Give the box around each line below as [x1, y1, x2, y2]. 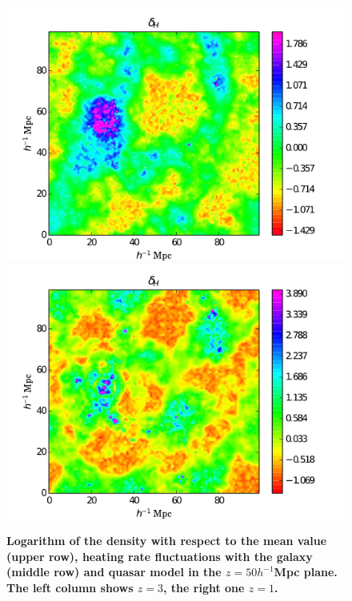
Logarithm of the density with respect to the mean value [6, 532, 327, 549]
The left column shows [6, 579, 134, 595]
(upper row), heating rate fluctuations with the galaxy [6, 547, 313, 564]
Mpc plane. [274, 563, 338, 580]
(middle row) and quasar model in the [6, 563, 222, 580]
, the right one [163, 579, 245, 595]
